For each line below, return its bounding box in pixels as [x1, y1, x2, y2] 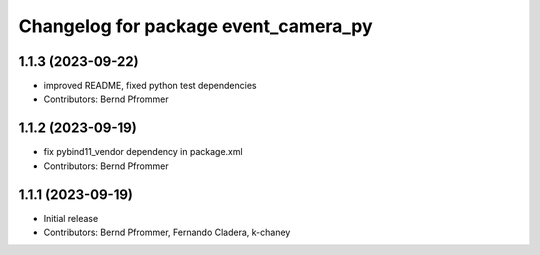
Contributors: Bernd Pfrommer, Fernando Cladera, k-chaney [43, 226, 291, 239]
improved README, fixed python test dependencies [43, 80, 257, 92]
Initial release [43, 212, 99, 224]
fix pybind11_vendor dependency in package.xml [43, 146, 244, 158]
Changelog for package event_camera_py [18, 15, 374, 37]
